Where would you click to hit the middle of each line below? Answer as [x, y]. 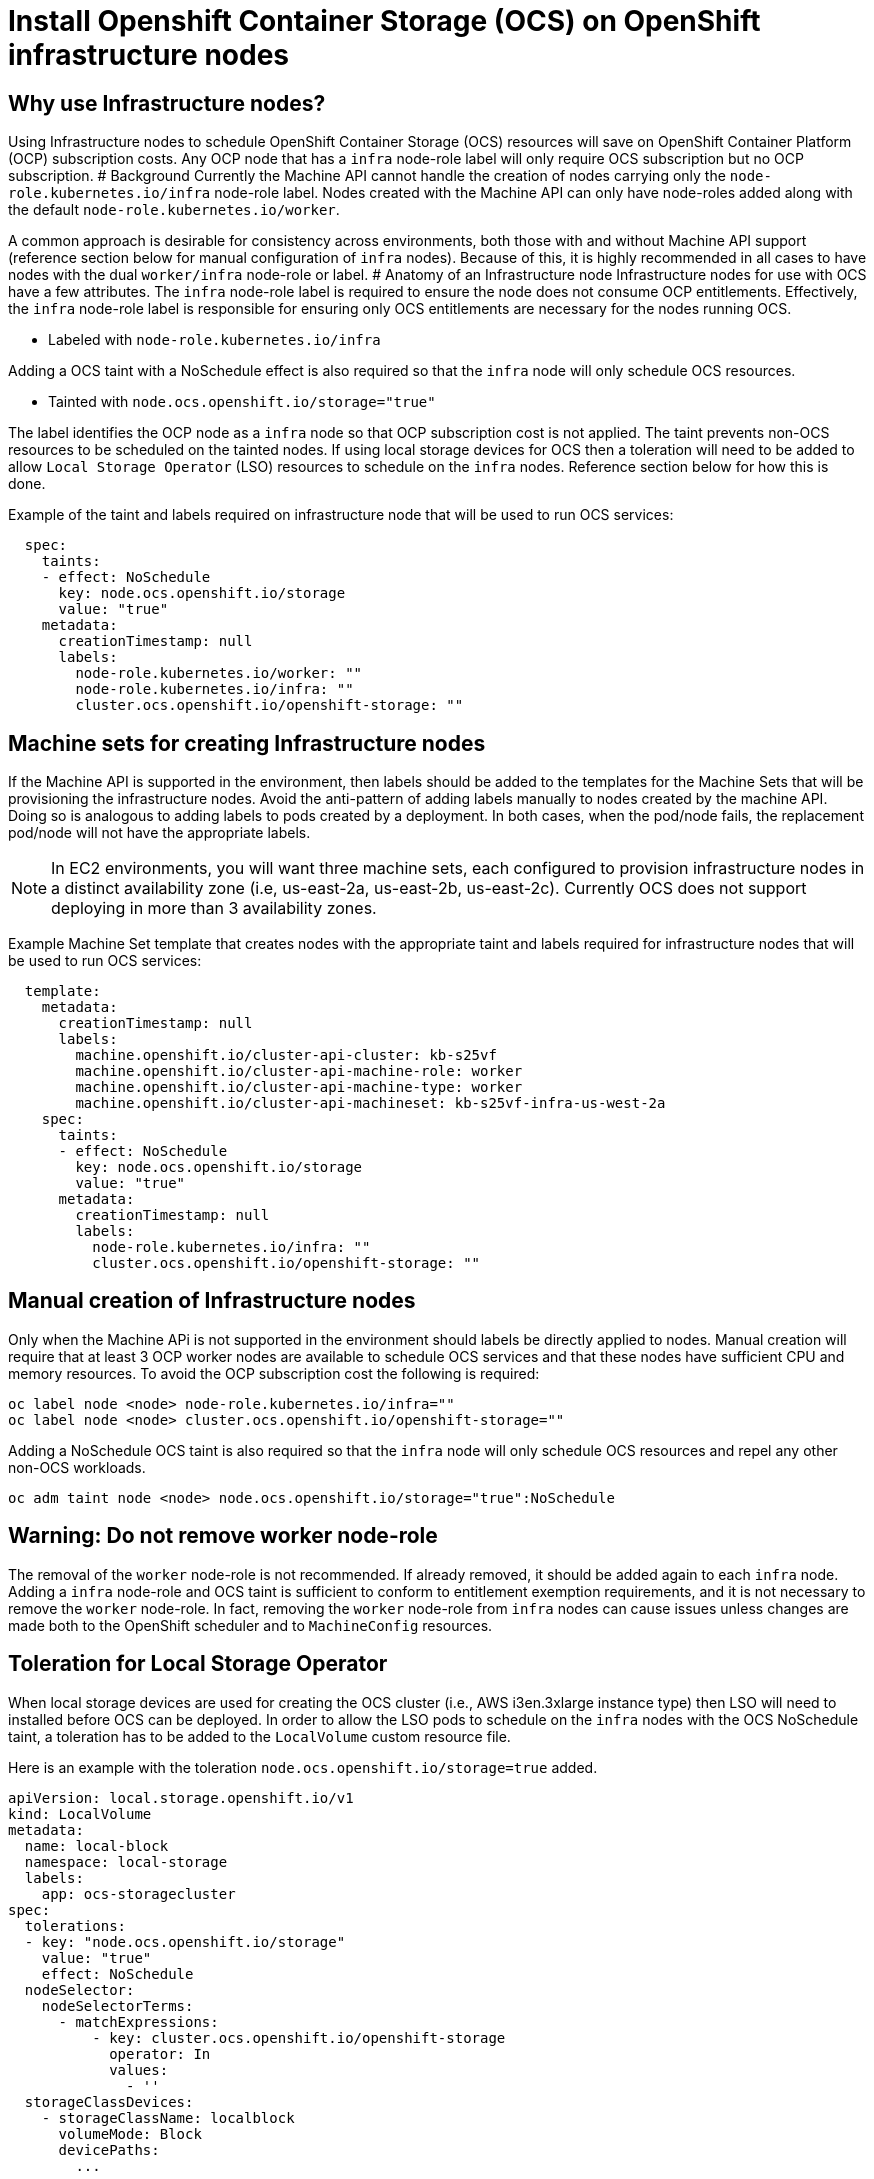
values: [139, 2069]
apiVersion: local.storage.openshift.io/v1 [181, 1797]
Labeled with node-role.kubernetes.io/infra [214, 340]
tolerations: [75, 1925]
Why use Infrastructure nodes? [167, 103]
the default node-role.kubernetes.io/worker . [174, 210]
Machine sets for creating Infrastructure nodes [247, 743]
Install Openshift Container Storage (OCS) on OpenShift [384, 21]
